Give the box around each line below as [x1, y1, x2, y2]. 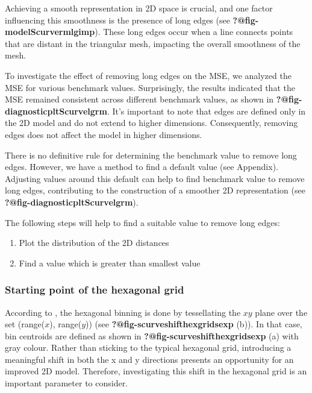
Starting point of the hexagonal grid [5, 282, 184, 297]
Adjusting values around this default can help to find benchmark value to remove [5, 172, 305, 184]
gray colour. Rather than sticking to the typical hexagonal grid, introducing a [5, 341, 292, 354]
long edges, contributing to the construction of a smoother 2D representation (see [5, 184, 305, 196]
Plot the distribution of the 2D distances [19, 236, 169, 249]
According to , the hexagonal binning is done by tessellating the [5, 306, 241, 318]
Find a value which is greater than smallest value [19, 256, 201, 269]
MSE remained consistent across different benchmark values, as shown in [5, 93, 274, 105]
